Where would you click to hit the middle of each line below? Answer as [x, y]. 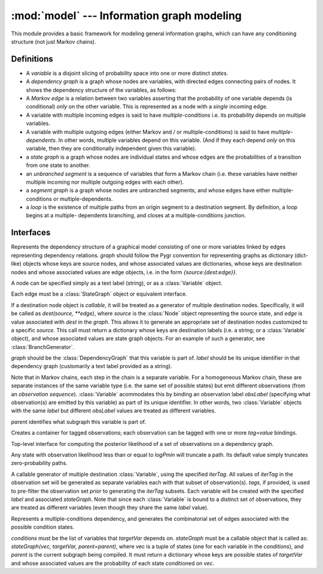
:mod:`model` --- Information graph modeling [127, 16]
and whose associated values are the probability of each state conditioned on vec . [113, 563]
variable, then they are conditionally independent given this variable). [111, 148]
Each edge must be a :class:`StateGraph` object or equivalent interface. [99, 294]
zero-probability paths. [39, 463]
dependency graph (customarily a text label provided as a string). [92, 366]
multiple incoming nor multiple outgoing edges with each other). [105, 182]
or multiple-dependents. [83, 199]
